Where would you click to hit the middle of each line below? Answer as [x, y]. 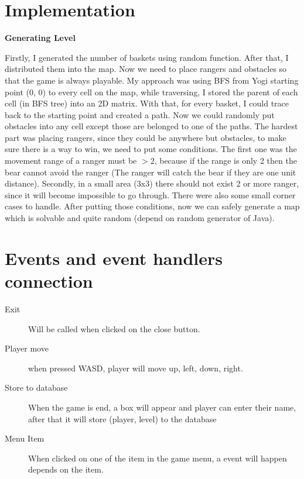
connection [49, 281]
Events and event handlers [114, 258]
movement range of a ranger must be [71, 161]
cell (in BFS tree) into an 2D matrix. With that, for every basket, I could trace [147, 103]
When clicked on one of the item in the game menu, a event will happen [158, 458]
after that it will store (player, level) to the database [122, 418]
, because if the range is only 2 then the [226, 161]
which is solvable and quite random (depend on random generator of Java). [140, 218]
